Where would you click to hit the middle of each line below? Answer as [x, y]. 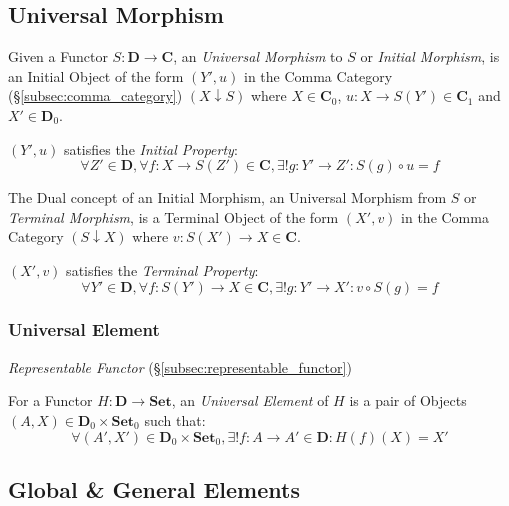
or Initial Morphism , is [430, 56]
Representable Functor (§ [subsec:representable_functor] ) [180, 366]
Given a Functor [58, 56]
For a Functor [50, 400]
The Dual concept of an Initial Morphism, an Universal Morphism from [227, 197]
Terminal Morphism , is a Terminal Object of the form [173, 216]
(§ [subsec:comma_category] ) [95, 95]
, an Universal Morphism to [258, 56]
